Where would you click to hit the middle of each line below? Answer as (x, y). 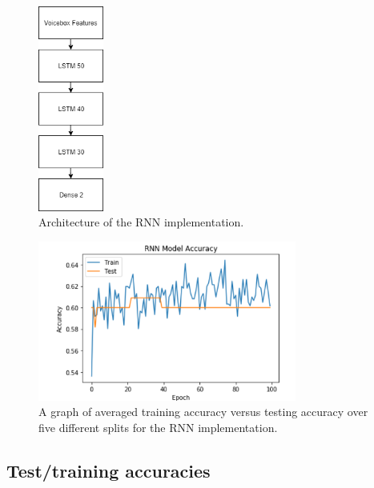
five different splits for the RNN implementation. (158, 427)
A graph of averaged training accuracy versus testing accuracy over (203, 412)
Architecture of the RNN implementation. (141, 222)
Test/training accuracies (109, 470)
